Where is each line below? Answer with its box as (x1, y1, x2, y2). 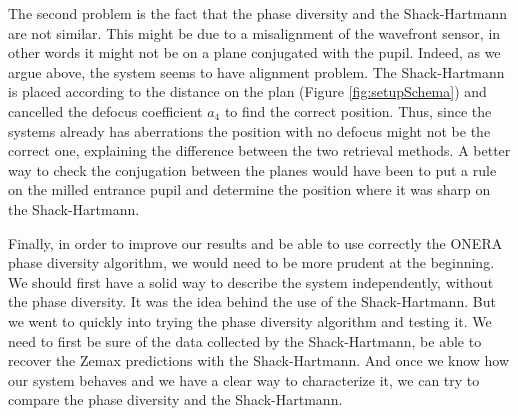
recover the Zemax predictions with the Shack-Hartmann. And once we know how (8, 350, 510, 371)
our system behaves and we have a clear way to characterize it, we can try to (8, 369, 480, 390)
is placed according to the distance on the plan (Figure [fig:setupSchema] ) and (8, 81, 487, 102)
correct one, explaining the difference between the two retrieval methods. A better (8, 140, 511, 161)
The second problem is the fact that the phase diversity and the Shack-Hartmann (8, 3, 507, 23)
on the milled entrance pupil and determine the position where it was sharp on (8, 179, 491, 200)
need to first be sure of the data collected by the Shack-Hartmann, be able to (8, 330, 482, 351)
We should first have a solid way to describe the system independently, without (8, 271, 494, 292)
